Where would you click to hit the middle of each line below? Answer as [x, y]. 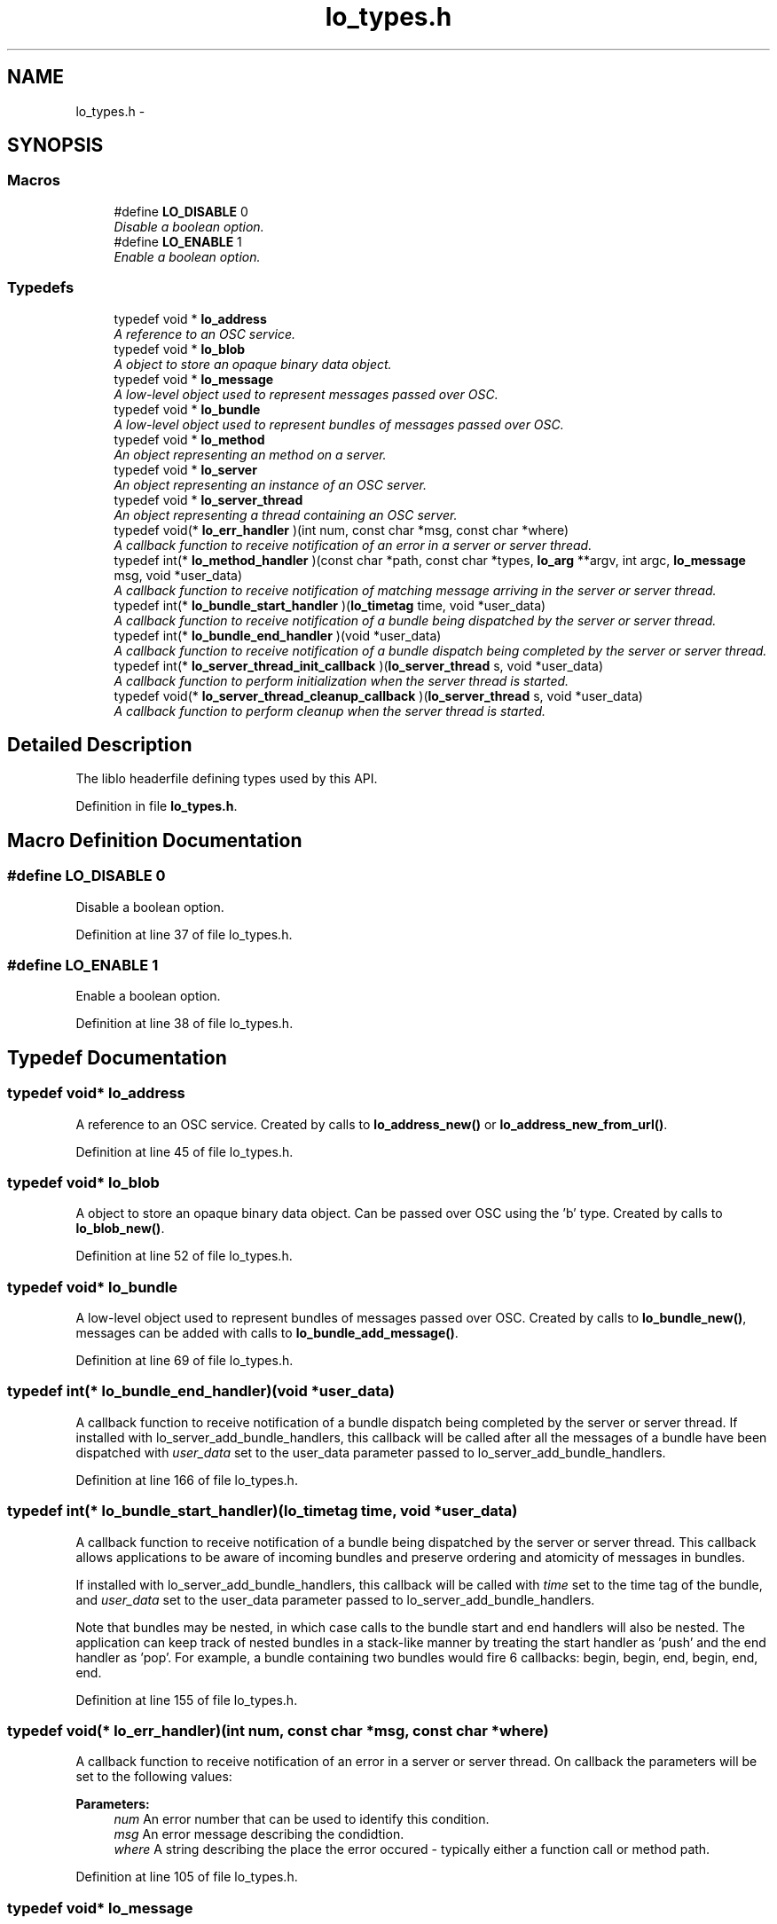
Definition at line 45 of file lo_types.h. [184, 1151]
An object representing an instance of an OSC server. [270, 484]
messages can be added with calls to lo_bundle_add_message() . [267, 1333]
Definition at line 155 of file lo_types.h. [187, 1700]
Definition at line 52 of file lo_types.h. [184, 1256]
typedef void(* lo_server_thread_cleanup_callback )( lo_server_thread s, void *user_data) [378, 695]
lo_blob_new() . [120, 1229]
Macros [34, 181]
